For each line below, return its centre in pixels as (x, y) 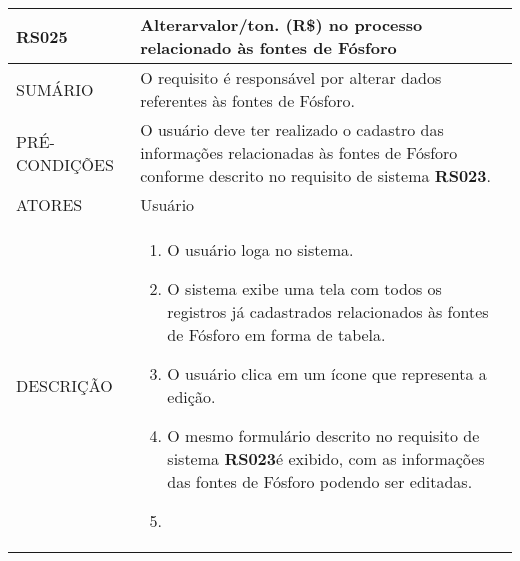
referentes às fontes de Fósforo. (248, 100)
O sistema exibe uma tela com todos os (304, 288)
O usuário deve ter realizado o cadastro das (292, 129)
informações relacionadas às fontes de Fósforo (299, 152)
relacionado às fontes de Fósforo (268, 47)
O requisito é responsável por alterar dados (291, 77)
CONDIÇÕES (65, 164)
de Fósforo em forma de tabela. (276, 334)
